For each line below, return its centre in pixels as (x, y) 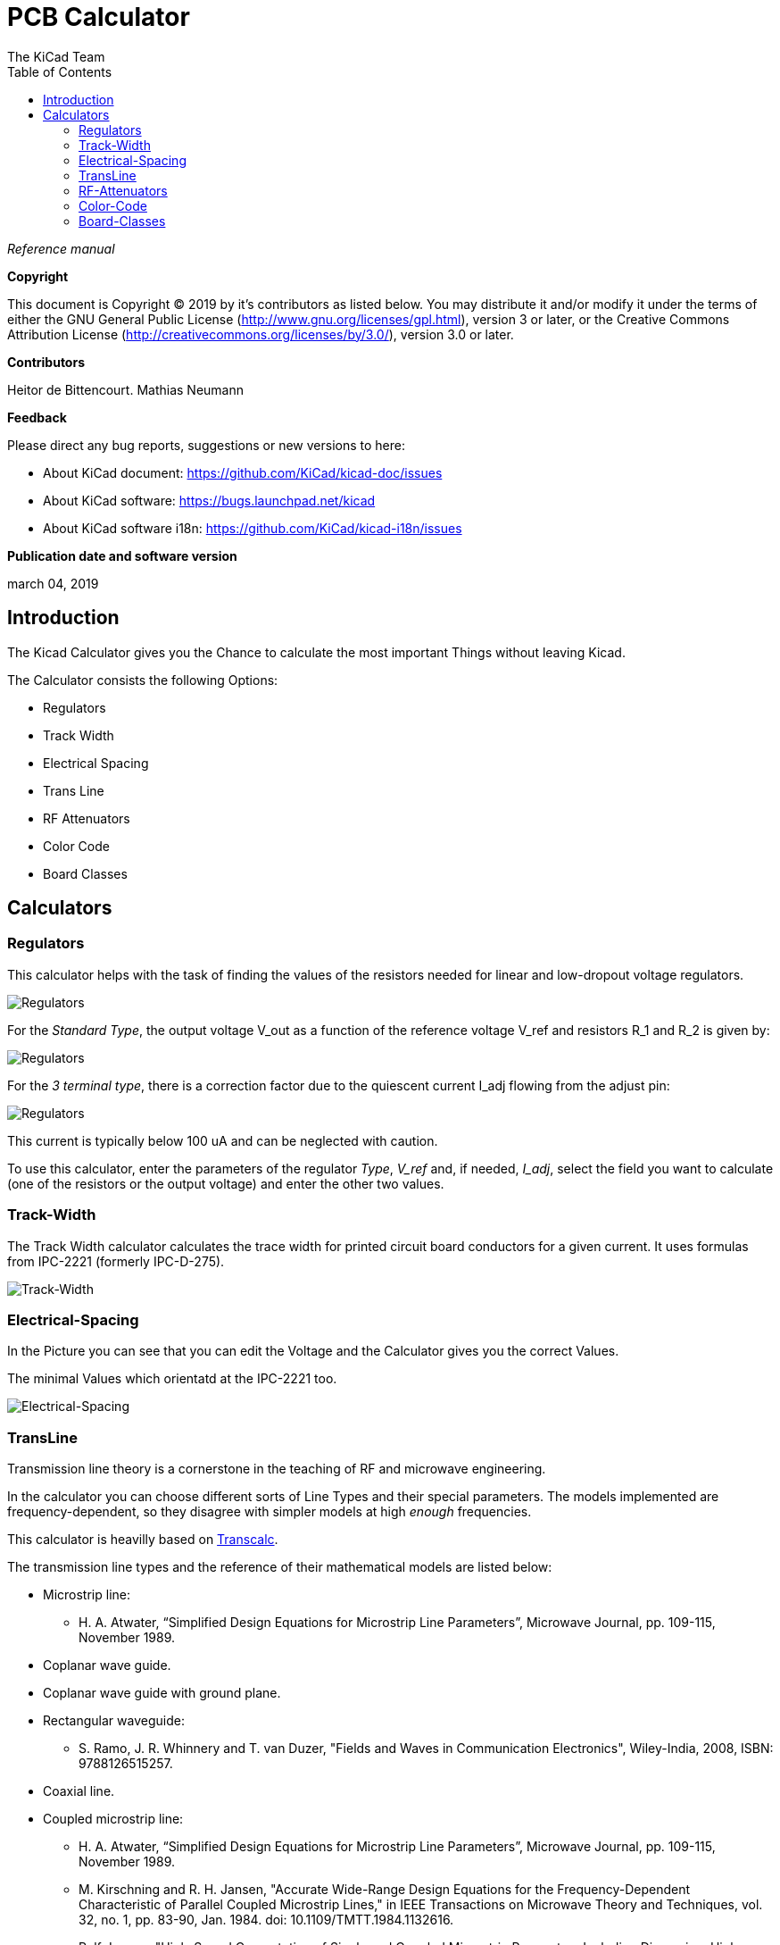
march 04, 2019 (53, 583)
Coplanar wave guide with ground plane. (162, 1693)
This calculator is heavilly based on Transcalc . (143, 1540)
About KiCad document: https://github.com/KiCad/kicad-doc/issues (243, 472)
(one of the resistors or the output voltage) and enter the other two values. (226, 1183)
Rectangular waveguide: (114, 1721)
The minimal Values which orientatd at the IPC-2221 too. (172, 1379)
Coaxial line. (79, 1791)
